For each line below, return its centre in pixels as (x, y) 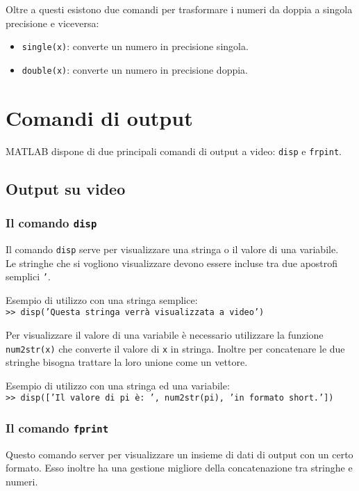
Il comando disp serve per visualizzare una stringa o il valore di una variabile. (172, 249)
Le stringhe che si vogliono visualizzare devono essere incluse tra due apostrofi (172, 263)
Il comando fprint (57, 428)
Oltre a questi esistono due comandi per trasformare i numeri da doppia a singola (179, 9)
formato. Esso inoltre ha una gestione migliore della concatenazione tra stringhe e (179, 468)
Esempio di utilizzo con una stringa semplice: (102, 299)
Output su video (66, 188)
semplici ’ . (28, 276)
